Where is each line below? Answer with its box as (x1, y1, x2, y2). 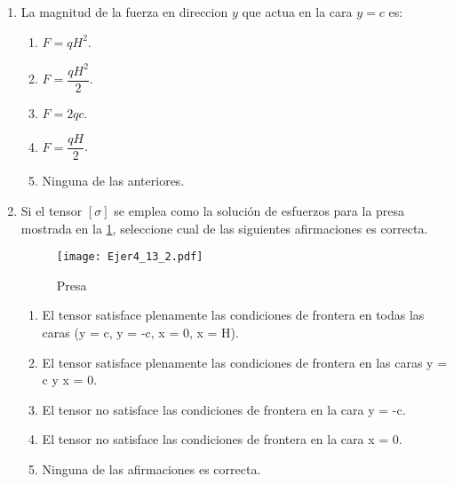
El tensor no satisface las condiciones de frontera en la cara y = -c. (42, 400, 406, 418)
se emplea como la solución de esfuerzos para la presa (114, 202, 405, 219)
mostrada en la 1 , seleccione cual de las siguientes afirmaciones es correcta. (20, 218, 428, 237)
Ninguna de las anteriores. (42, 171, 185, 190)
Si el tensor (20, 202, 83, 219)
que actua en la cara (242, 3, 353, 20)
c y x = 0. (42, 370, 98, 389)
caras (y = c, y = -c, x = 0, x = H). (42, 323, 239, 342)
